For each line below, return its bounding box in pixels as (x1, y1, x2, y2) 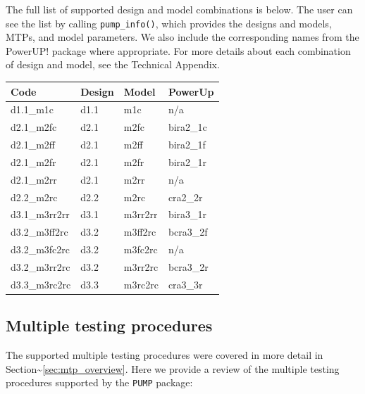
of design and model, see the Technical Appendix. (6, 57, 220, 72)
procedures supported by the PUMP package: (6, 375, 193, 390)
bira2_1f (168, 137, 206, 152)
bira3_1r (168, 207, 207, 222)
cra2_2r (168, 189, 203, 204)
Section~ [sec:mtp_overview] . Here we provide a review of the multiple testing (6, 361, 340, 376)
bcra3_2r (168, 259, 209, 274)
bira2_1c (168, 120, 207, 134)
